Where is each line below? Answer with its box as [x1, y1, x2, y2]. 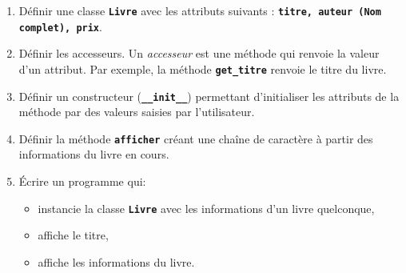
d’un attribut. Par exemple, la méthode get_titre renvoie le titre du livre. [18, 60, 387, 77]
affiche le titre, [38, 227, 109, 243]
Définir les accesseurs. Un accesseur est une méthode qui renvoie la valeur [18, 45, 380, 62]
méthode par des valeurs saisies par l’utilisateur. [18, 103, 255, 120]
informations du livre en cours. [18, 146, 169, 163]
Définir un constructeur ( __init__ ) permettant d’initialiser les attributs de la [18, 87, 400, 104]
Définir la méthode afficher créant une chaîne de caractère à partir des [18, 130, 373, 147]
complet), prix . [18, 18, 102, 34]
